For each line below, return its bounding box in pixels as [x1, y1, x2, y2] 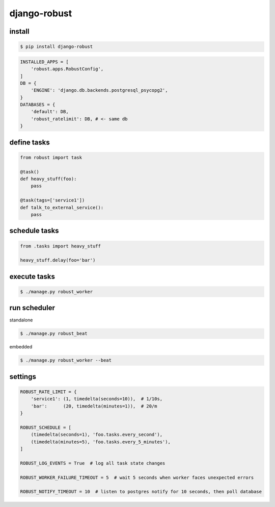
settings [9, 372, 37, 381]
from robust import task [20, 155, 82, 160]
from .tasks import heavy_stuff [20, 243, 101, 249]
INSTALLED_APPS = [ [20, 59, 69, 65]
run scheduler [9, 303, 56, 312]
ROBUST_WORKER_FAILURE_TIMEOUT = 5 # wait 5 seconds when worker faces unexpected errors [20, 474, 254, 480]
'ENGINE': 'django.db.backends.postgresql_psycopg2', [31, 87, 168, 93]
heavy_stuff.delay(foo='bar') [20, 258, 96, 263]
